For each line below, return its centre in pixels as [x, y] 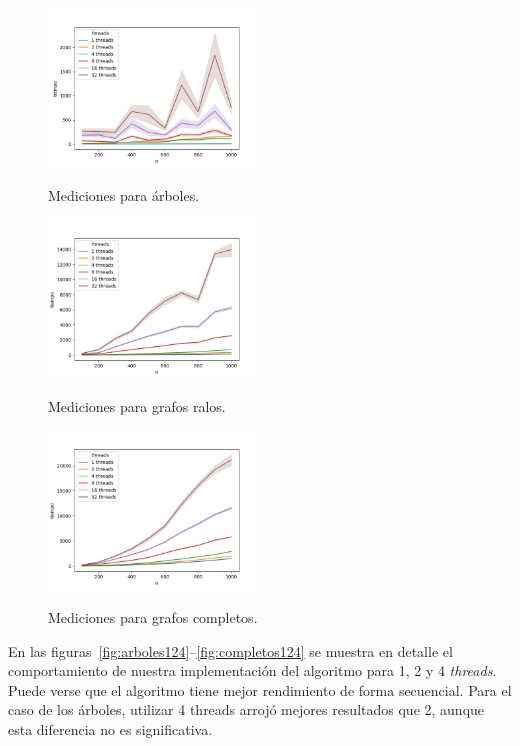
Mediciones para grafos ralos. [137, 405]
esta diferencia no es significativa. [110, 728]
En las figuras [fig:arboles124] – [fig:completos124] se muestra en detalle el [230, 650]
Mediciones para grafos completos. [153, 616]
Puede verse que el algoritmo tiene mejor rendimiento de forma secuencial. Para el [260, 689]
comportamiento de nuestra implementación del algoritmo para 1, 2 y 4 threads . [252, 670]
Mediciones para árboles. [124, 194]
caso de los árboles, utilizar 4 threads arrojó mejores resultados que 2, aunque [246, 709]
